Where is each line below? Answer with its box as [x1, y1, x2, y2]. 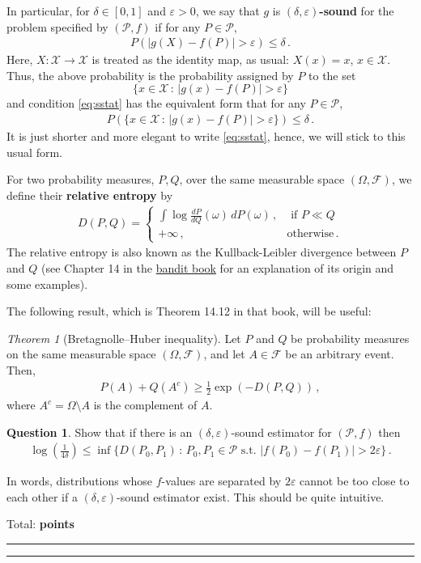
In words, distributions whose [6, 472, 153, 489]
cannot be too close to [300, 472, 410, 489]
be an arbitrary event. [285, 345, 394, 362]
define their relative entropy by [6, 186, 173, 203]
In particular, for [6, 2, 90, 19]
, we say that [195, 2, 260, 19]
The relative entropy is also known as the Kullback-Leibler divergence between [6, 243, 397, 260]
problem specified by [6, 18, 108, 35]
